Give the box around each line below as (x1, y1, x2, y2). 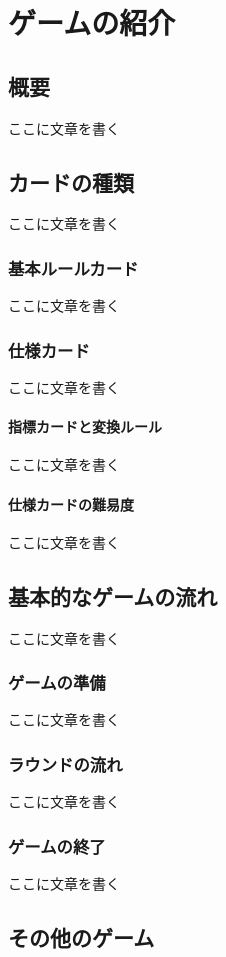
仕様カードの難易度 (8, 493, 134, 514)
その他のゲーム (8, 922, 155, 952)
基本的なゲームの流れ (8, 580, 218, 611)
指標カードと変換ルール (8, 416, 162, 437)
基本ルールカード (8, 255, 139, 280)
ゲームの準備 (8, 670, 106, 695)
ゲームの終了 (8, 833, 106, 858)
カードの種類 (8, 166, 134, 197)
